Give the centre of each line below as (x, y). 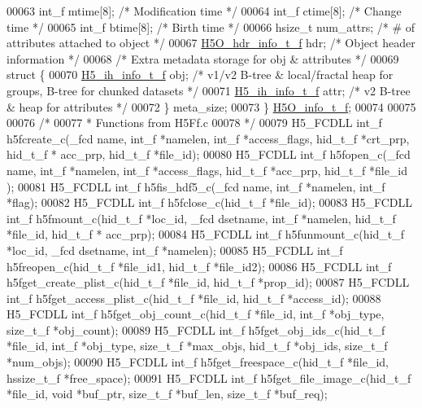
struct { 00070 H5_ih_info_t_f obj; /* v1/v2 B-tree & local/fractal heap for (200, 75)
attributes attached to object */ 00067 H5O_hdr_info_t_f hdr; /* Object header (211, 43)
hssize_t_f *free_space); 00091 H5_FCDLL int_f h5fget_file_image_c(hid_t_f (209, 377)
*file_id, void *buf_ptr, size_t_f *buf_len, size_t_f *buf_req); (167, 394)
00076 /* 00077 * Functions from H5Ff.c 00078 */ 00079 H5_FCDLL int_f (194, 123)
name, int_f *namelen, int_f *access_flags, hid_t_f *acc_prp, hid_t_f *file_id (207, 170)
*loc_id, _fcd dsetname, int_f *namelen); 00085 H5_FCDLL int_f (175, 250)
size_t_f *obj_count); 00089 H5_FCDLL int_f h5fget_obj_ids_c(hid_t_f (196, 329)
